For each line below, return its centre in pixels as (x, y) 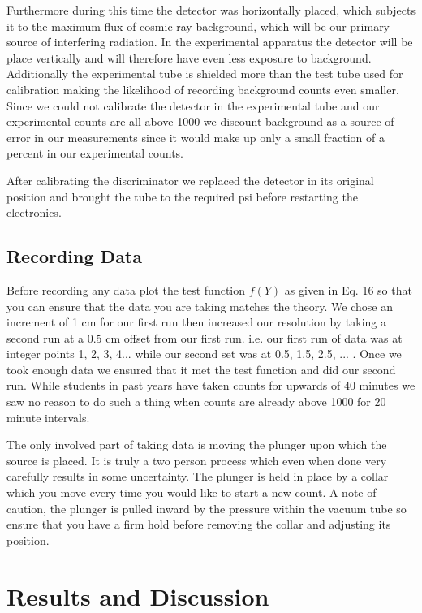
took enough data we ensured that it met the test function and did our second (201, 369)
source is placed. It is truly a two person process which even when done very (197, 460)
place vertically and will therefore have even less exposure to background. (189, 57)
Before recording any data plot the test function (126, 289)
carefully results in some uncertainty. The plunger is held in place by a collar (198, 476)
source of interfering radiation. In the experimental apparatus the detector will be (210, 42)
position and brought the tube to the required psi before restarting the (182, 196)
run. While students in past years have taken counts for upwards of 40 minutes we (211, 385)
